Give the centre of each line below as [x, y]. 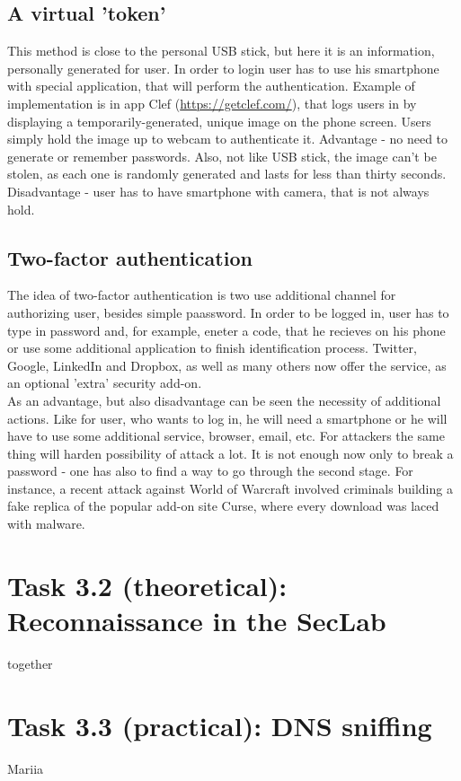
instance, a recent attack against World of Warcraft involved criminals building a [230, 488]
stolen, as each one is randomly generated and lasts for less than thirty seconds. [227, 174]
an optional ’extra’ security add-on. [105, 383]
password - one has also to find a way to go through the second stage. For [210, 471]
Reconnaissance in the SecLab [197, 621]
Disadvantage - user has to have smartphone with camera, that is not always [218, 191]
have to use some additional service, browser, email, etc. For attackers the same [226, 436]
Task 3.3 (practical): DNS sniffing [220, 725]
